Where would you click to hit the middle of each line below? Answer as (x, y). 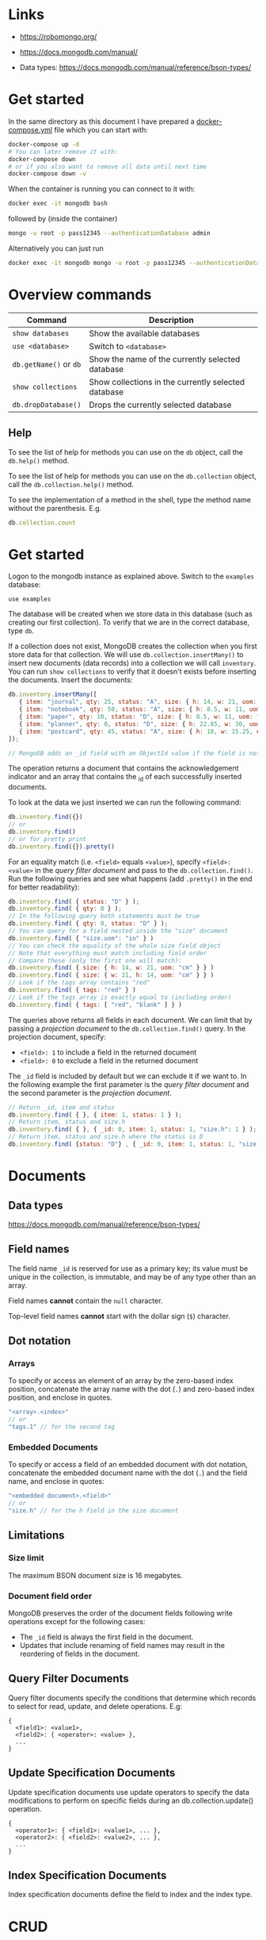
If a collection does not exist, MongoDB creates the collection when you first (133, 646)
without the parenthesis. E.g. (55, 508)
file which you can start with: (101, 129)
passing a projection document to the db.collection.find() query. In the (127, 1028)
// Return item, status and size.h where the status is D (106, 1137)
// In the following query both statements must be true (104, 916)
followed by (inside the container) (63, 219)
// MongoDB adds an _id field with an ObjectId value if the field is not (134, 753)
